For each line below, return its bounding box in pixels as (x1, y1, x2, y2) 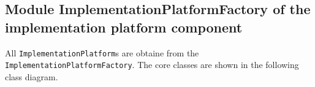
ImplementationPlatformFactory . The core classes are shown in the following (5, 58, 299, 71)
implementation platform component (5, 17, 243, 36)
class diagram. (5, 70, 58, 83)
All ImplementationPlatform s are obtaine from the (5, 46, 199, 59)
